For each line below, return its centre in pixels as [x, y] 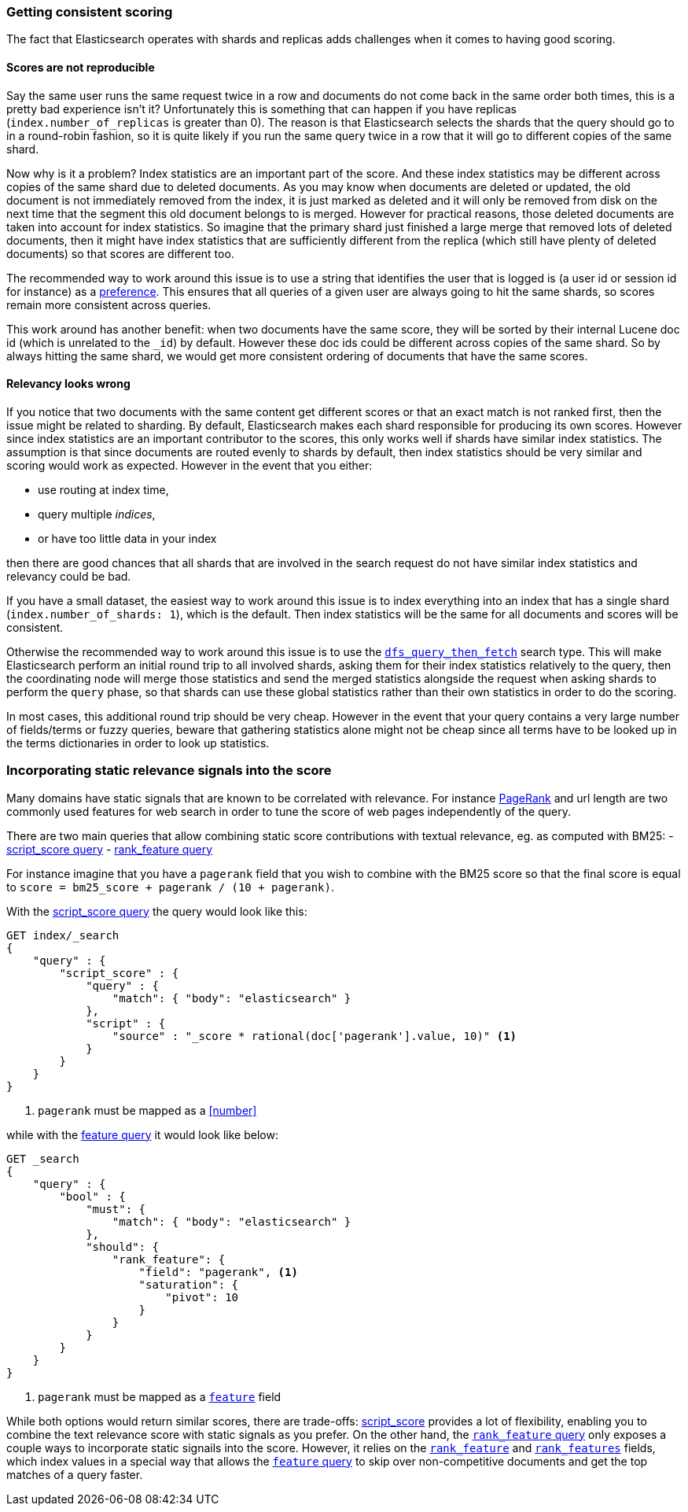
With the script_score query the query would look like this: [157, 911]
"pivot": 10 [202, 1297]
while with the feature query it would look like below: [142, 1134]
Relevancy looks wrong [68, 384]
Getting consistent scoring [90, 12]
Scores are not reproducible [81, 67]
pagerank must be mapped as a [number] [147, 1110]
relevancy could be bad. [69, 576]
